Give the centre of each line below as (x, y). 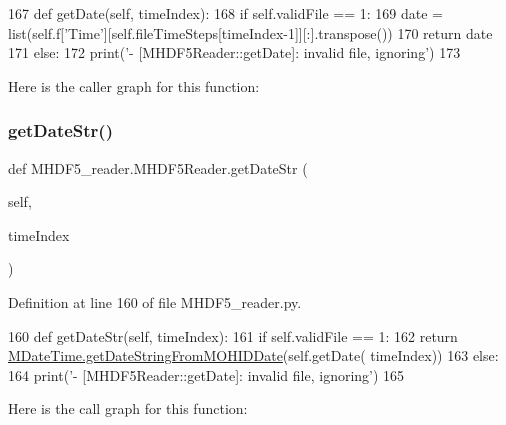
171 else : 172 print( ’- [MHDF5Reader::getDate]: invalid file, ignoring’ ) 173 (234, 52)
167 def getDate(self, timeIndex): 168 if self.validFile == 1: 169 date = (225, 13)
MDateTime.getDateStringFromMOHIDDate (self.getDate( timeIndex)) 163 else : (253, 355)
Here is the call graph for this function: (128, 408)
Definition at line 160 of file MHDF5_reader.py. (155, 301)
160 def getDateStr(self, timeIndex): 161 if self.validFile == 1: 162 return (233, 335)
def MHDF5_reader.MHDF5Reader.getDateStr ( (158, 167)
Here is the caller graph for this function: (134, 85)
